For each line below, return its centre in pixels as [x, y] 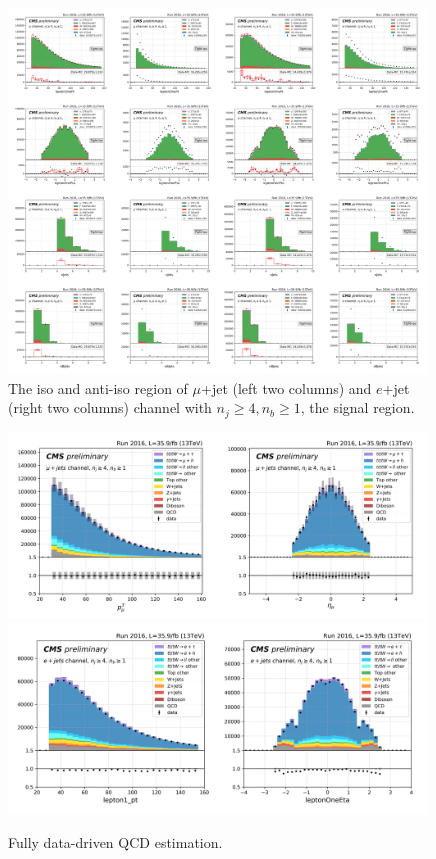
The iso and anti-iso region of [98, 387]
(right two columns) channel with [110, 407]
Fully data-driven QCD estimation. [115, 841]
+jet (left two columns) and [286, 387]
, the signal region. [357, 407]
